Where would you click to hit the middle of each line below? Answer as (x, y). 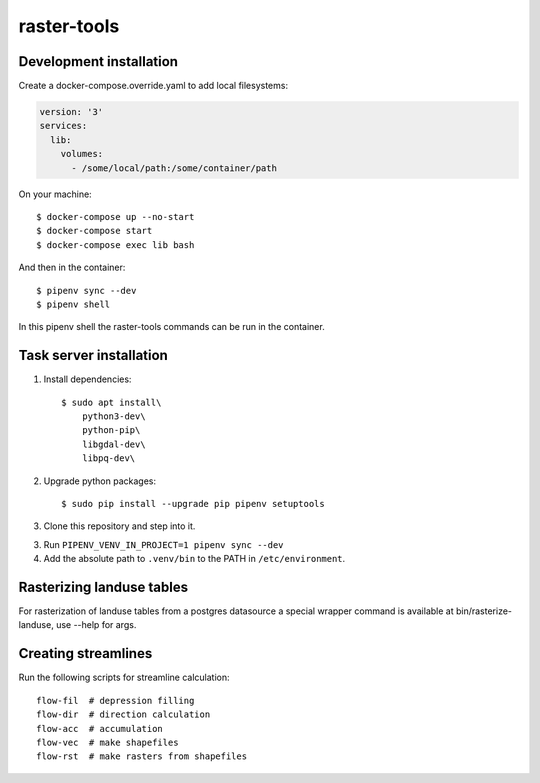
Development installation (98, 61)
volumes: (82, 154)
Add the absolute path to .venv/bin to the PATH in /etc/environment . (194, 559)
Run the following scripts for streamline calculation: (124, 677)
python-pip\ (111, 430)
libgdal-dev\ (113, 444)
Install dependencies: (87, 379)
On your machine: (55, 194)
